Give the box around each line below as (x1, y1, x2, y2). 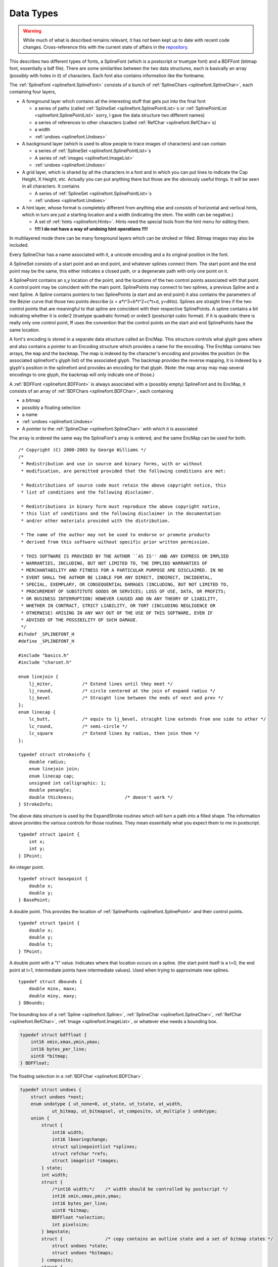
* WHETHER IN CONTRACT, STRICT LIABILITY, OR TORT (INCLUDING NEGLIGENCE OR (21, 603, 216, 609)
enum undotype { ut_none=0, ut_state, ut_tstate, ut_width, (30, 1101, 183, 1107)
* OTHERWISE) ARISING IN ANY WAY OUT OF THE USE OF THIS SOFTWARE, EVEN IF (21, 610, 213, 616)
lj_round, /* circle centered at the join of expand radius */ (28, 688, 216, 694)
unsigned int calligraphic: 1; (28, 780, 107, 786)
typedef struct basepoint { (18, 876, 88, 882)
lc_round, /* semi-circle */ (28, 723, 128, 729)
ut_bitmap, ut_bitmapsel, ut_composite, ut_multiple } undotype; (52, 1108, 217, 1114)
